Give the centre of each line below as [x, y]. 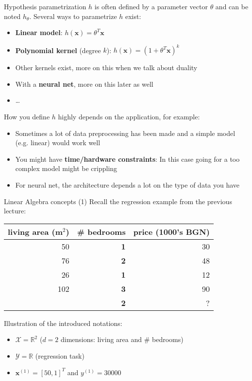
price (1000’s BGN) [171, 231]
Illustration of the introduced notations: [63, 323]
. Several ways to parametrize [73, 16]
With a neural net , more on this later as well [84, 84]
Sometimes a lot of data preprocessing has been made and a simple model [125, 133]
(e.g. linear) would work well [58, 143]
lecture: [15, 211]
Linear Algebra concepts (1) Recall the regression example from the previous [118, 201]
